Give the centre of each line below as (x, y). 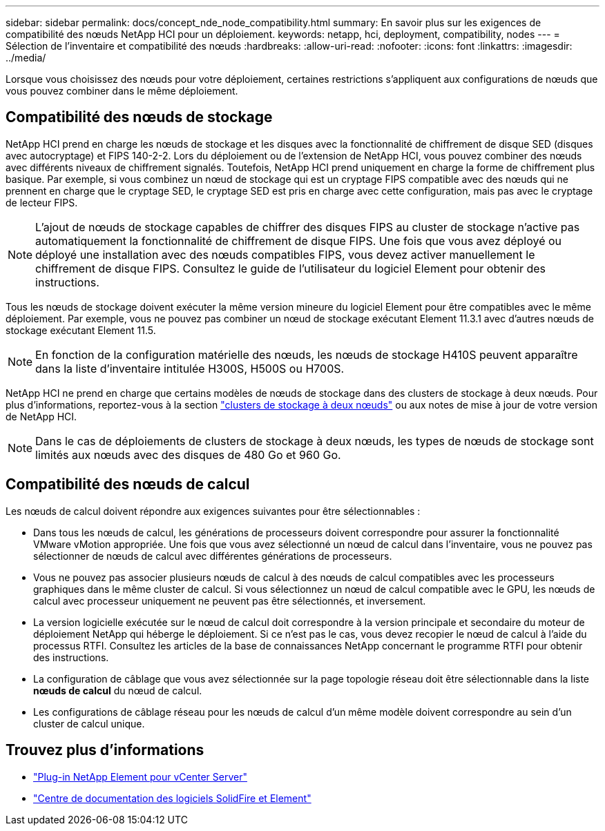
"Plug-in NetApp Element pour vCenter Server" (140, 776)
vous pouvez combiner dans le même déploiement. (122, 91)
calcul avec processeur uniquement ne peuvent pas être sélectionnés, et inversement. (230, 600)
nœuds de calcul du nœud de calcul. (118, 690)
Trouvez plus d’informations (105, 750)
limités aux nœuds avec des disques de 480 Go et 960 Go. (188, 454)
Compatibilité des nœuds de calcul (128, 485)
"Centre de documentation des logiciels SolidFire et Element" (172, 798)
